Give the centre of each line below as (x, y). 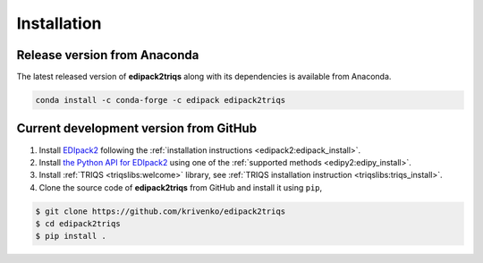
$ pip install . (71, 236)
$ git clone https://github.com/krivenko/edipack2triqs (161, 211)
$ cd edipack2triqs (78, 224)
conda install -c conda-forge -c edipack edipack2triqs (161, 100)
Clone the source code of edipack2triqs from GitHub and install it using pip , (181, 187)
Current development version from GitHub (137, 128)
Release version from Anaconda (108, 55)
